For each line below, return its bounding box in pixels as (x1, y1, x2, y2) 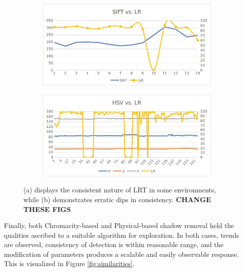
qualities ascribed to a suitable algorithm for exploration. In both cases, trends (4, 230, 240, 240)
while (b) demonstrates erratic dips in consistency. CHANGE (23, 194, 211, 204)
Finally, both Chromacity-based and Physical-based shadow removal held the (4, 220, 234, 230)
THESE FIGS (23, 204, 71, 214)
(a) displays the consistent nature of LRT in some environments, (23, 185, 216, 195)
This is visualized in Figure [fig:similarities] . (4, 258, 135, 269)
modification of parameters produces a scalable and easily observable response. (4, 249, 239, 259)
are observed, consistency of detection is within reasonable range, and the (4, 239, 224, 250)
